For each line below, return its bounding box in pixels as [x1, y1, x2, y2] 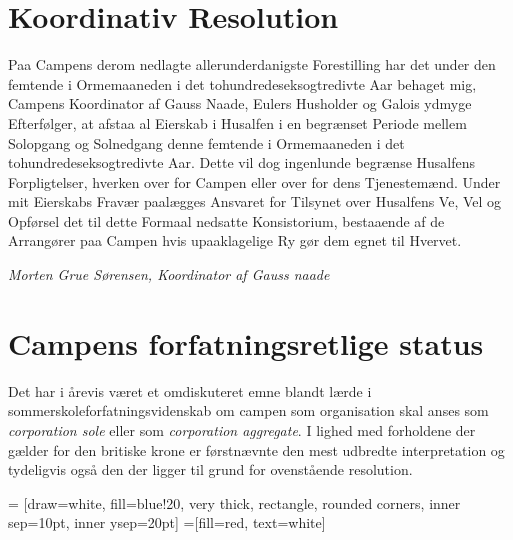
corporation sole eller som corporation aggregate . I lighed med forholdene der [8, 419, 476, 440]
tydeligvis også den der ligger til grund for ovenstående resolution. [8, 459, 413, 480]
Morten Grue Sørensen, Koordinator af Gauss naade [8, 264, 330, 285]
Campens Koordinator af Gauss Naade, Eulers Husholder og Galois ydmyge [8, 93, 472, 114]
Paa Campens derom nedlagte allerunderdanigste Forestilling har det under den [8, 54, 496, 75]
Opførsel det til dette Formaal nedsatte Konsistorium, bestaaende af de [8, 210, 445, 231]
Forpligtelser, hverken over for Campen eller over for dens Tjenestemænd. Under [8, 171, 501, 192]
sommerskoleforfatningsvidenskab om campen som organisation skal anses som [8, 400, 489, 421]
